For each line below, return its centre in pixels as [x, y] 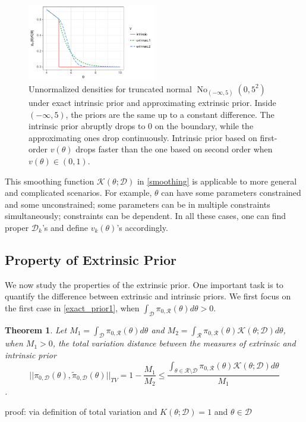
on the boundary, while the [204, 126]
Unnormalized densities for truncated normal [110, 88]
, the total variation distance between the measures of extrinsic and [174, 343]
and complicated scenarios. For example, [78, 193]
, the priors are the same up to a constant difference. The [170, 114]
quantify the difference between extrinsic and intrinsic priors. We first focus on [148, 296]
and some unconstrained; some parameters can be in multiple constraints [138, 204]
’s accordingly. [142, 227]
